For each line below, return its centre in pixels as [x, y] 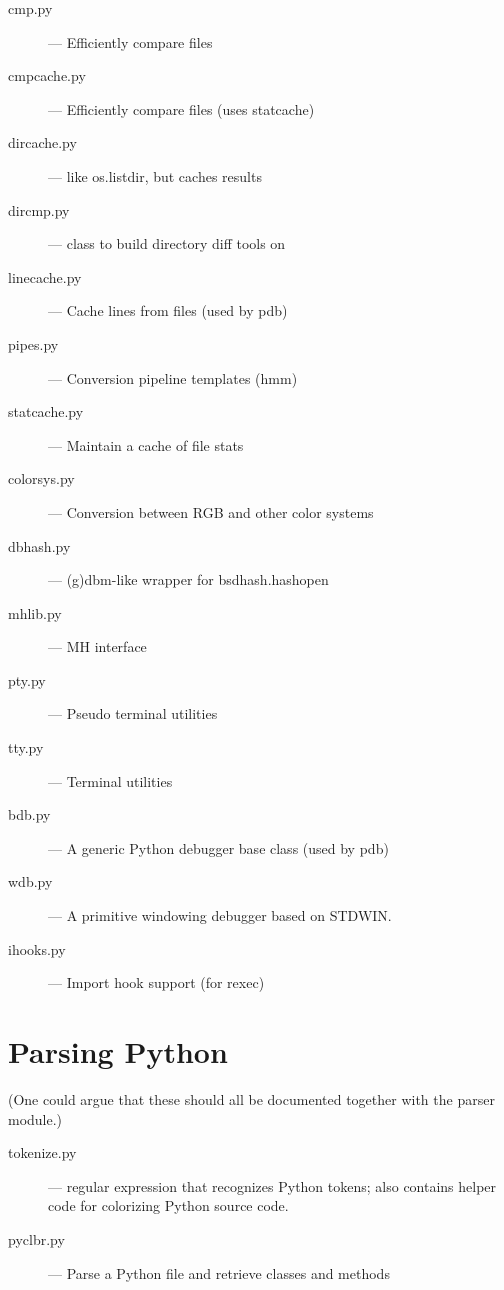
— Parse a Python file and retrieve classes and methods [219, 1272]
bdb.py [29, 814]
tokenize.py [42, 1152]
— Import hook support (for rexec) [156, 982]
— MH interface [97, 646]
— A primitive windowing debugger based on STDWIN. [220, 915]
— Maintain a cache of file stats [146, 444]
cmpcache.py [47, 75]
